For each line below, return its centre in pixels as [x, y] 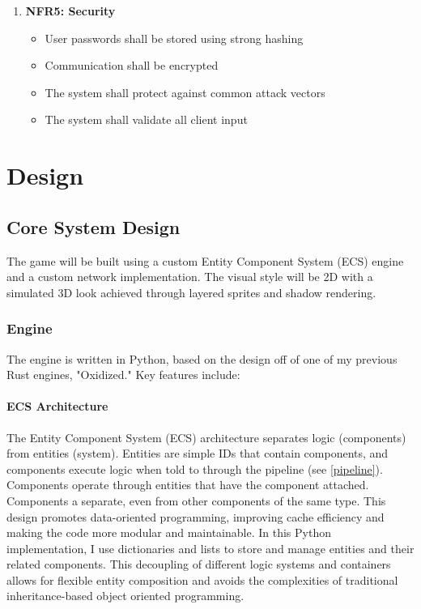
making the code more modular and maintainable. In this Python [169, 532]
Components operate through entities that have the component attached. [188, 485]
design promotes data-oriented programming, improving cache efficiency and [196, 516]
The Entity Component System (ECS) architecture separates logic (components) [206, 437]
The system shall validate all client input [146, 119]
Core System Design [94, 226]
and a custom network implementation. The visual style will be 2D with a [190, 277]
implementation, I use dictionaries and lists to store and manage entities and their [210, 548]
